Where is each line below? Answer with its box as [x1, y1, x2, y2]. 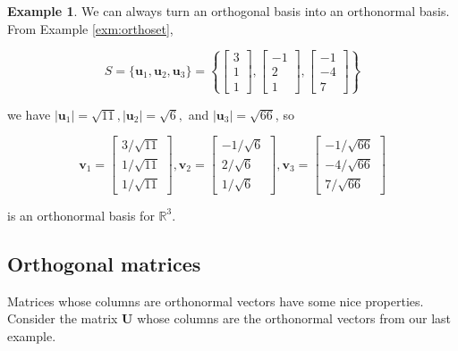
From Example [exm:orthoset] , [7, 19, 174, 38]
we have [7, 104, 51, 123]
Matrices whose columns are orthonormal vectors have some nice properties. [7, 291, 424, 310]
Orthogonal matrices [7, 249, 201, 277]
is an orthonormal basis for [7, 205, 155, 224]
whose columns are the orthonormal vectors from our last [137, 309, 452, 328]
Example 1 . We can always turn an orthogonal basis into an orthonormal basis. [7, 2, 450, 20]
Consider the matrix [7, 309, 118, 328]
